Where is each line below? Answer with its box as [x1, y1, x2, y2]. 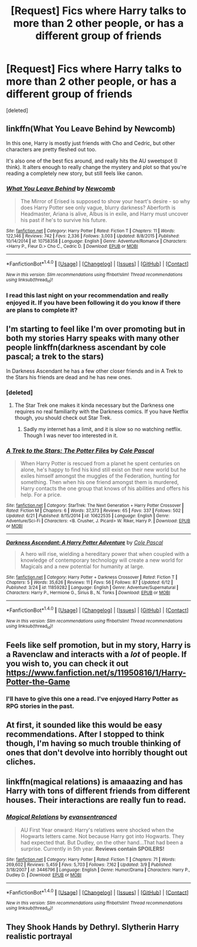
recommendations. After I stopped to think [6, 729, 165, 740]
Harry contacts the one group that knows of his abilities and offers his [20, 485, 189, 492]
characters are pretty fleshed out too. [6, 145, 97, 153]
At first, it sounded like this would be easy [6, 720, 162, 730]
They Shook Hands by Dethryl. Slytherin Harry [6, 922, 179, 932]
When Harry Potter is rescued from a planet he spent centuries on [20, 460, 181, 467]
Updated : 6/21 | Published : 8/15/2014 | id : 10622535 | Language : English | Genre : [6, 513, 170, 519]
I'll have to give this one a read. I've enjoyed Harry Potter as [6, 694, 179, 703]
